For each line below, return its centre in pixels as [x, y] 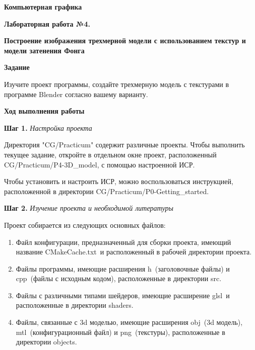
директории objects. [46, 342]
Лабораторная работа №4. [47, 23]
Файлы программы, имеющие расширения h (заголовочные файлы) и [123, 268]
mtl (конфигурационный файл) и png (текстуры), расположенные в [120, 332]
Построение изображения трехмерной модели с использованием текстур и [125, 40]
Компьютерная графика [43, 7]
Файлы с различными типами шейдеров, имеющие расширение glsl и [123, 295]
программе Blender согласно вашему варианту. [76, 94]
